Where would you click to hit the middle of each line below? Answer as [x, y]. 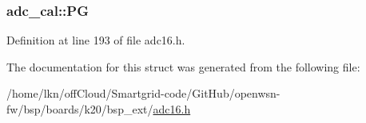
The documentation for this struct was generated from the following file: [183, 66]
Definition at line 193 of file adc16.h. [96, 40]
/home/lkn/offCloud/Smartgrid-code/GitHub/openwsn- [143, 93]
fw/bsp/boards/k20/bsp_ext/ [80, 109]
